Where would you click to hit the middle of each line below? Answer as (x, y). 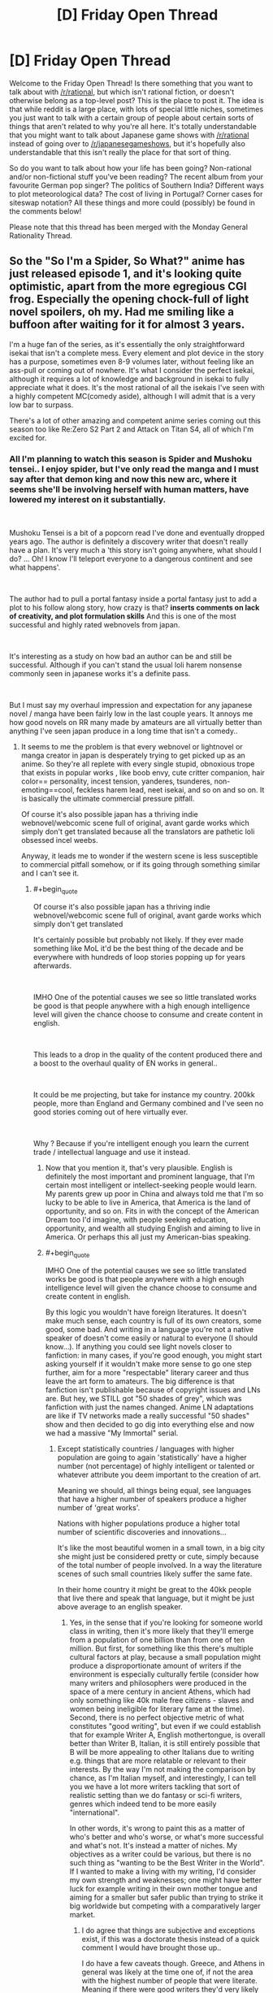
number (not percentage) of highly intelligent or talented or (156, 1465)
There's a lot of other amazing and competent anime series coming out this (135, 420)
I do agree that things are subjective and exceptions (168, 1930)
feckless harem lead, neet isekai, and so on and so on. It (171, 790)
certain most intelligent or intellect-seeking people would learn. (151, 1185)
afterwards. (52, 966)
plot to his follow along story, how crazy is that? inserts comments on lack (134, 608)
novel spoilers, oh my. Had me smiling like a (122, 312)
